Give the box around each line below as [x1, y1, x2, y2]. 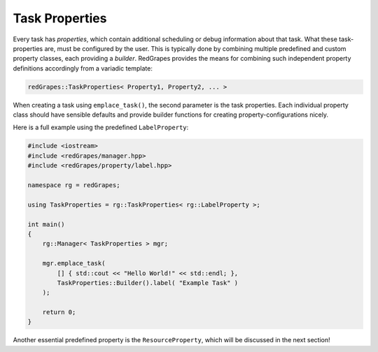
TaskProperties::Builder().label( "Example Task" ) [57, 279, 239, 286]
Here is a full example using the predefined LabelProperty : [13, 123, 189, 132]
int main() [27, 220, 65, 228]
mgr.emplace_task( [42, 259, 106, 267]
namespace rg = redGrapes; [27, 182, 120, 189]
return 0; [42, 308, 76, 316]
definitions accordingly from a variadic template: [13, 64, 153, 73]
